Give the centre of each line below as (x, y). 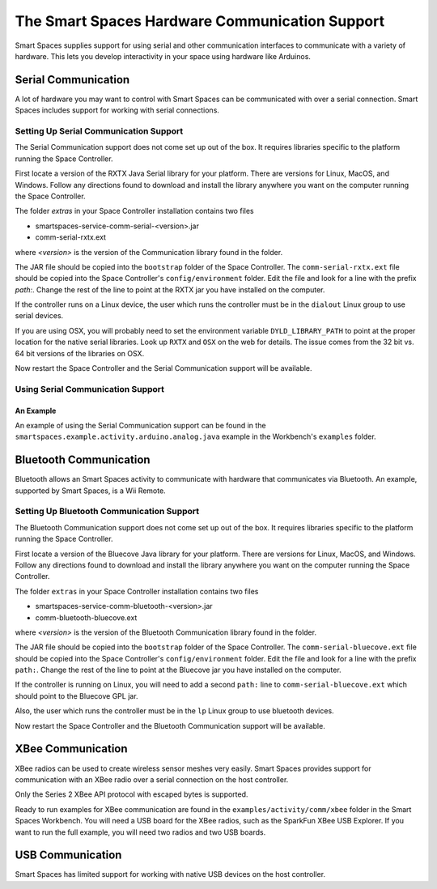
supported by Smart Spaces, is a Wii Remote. (90, 491)
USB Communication (68, 855)
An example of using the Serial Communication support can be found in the (140, 425)
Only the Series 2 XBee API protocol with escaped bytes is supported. (132, 794)
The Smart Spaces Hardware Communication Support (199, 21)
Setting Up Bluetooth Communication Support (107, 512)
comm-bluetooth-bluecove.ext (86, 617)
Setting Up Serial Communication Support (99, 131)
